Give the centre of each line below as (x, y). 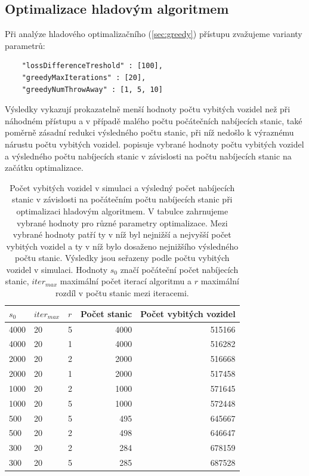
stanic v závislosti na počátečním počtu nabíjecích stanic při (122, 199)
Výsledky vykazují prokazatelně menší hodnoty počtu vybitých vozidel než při (148, 109)
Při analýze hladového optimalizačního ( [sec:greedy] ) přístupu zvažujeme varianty (154, 34)
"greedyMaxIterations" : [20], (84, 77)
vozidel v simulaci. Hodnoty (57, 269)
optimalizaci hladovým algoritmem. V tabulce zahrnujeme (122, 211)
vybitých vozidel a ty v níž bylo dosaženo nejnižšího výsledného (122, 246)
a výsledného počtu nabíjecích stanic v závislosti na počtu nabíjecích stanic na (148, 156)
